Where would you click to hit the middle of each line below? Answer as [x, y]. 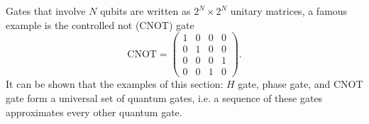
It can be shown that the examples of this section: [115, 84]
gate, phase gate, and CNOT [301, 84]
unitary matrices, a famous [289, 11]
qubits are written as [145, 11]
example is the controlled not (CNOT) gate [100, 24]
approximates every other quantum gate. [94, 112]
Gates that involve [46, 11]
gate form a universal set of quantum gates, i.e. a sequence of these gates [164, 97]
